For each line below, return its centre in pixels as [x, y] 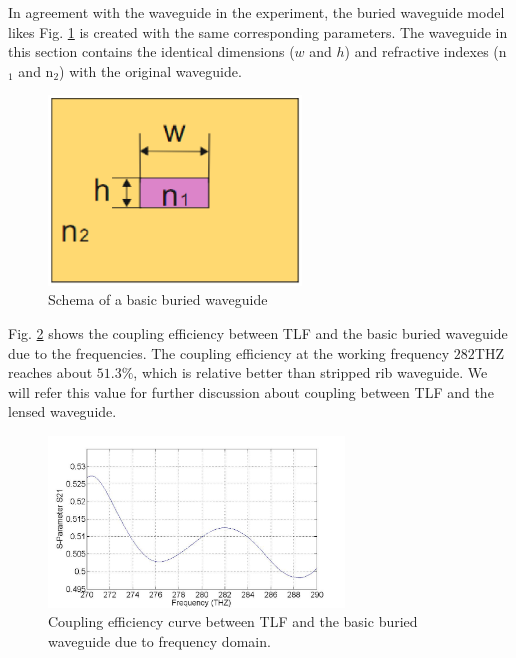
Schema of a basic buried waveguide [158, 299]
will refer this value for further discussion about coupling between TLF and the [251, 391]
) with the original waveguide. [150, 70]
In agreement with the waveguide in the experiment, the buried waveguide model [256, 12]
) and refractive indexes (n [425, 51]
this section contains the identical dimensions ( [151, 51]
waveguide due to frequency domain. [159, 641]
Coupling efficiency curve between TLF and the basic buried [233, 621]
